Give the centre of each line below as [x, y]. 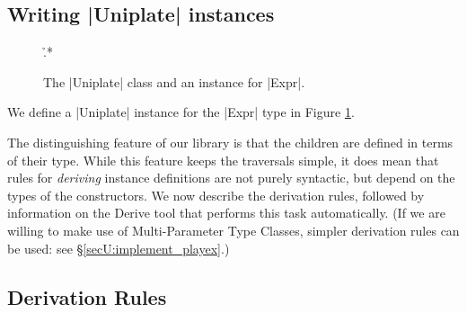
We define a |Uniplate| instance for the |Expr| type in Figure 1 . [181, 112]
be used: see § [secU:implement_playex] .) [119, 248]
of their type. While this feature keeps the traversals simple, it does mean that [223, 160]
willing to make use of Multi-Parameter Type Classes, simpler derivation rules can [233, 230]
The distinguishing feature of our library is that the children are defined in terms [230, 142]
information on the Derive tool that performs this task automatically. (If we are [226, 213]
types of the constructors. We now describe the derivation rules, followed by [216, 195]
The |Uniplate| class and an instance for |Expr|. [174, 81]
